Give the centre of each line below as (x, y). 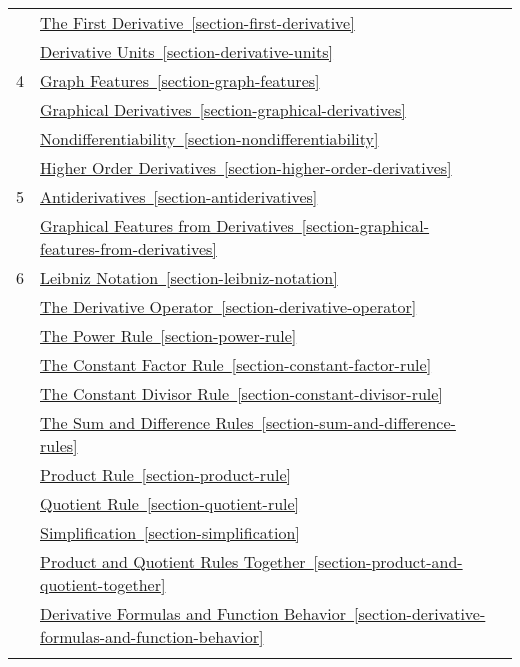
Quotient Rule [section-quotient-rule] (170, 503)
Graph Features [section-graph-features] (180, 80)
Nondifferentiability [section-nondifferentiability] (209, 138)
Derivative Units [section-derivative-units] (187, 51)
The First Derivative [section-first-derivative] (197, 22)
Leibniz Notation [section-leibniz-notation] (189, 277)
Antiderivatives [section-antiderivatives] (179, 196)
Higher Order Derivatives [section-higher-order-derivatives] (246, 167)
